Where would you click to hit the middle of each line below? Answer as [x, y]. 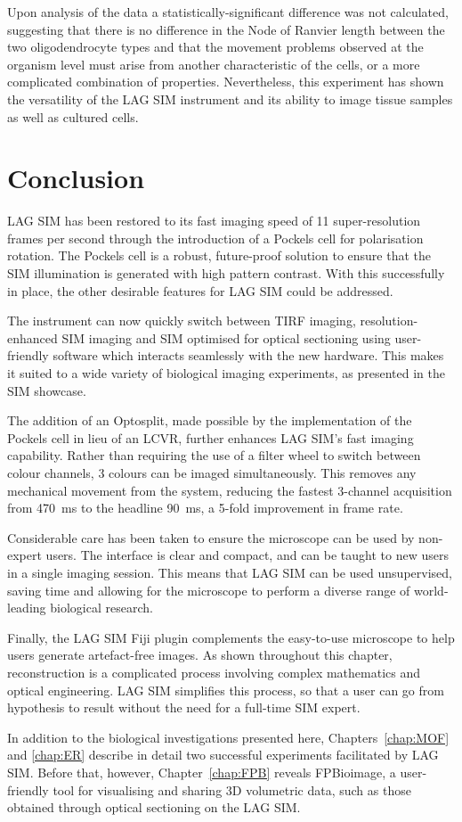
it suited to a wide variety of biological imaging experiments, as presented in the [226, 373]
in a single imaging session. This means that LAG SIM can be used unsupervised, [230, 572]
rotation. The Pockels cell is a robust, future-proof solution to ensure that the [219, 255]
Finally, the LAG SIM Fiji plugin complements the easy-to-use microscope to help [231, 637]
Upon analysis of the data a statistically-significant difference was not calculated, [228, 12]
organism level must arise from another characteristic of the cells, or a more [214, 64]
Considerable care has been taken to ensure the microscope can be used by [211, 537]
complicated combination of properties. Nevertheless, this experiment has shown [226, 82]
